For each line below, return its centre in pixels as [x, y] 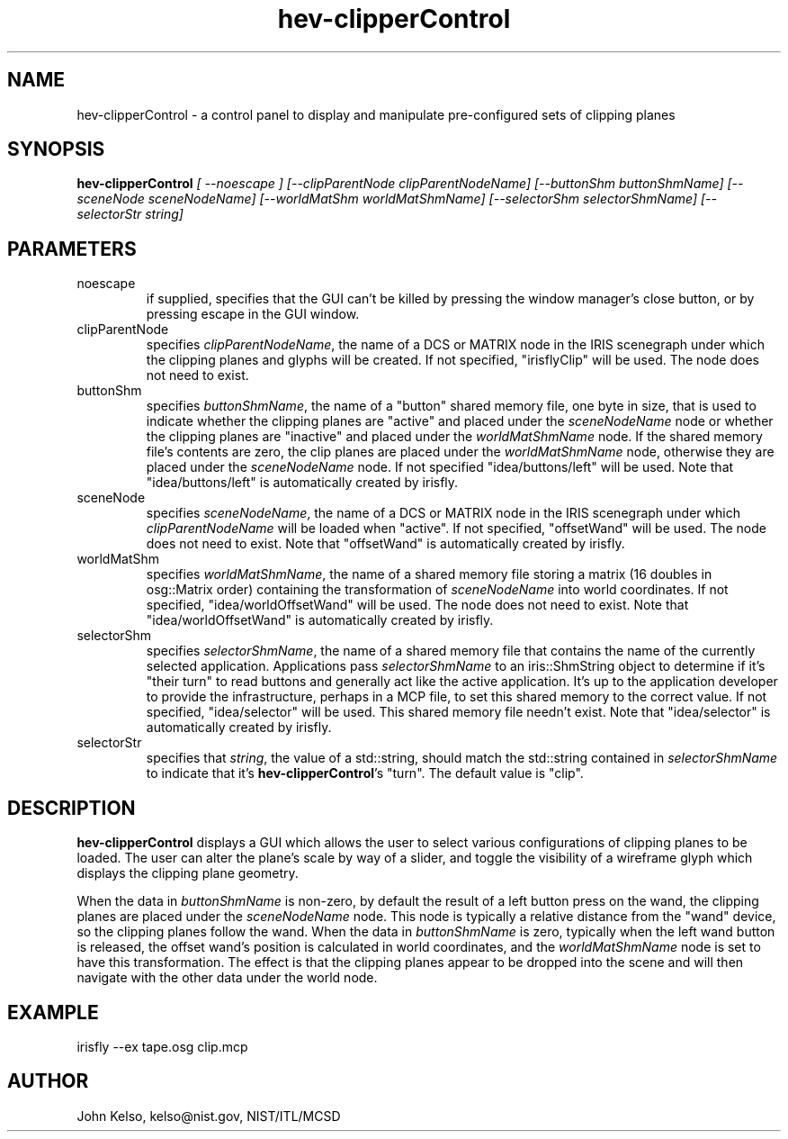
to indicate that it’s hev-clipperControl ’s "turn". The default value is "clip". [365, 773]
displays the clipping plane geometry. [188, 873]
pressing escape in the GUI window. [253, 314]
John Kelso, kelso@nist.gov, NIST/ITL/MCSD [209, 1116]
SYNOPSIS [56, 149]
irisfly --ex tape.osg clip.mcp [162, 1046]
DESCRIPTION [72, 808]
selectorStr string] [130, 214]
